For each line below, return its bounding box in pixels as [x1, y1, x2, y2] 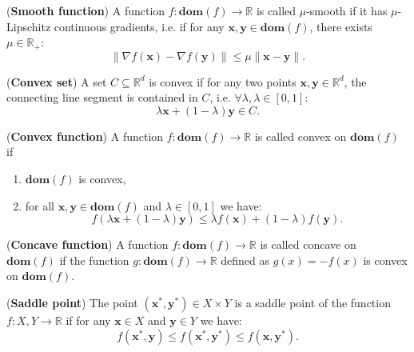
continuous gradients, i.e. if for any [54, 18, 225, 34]
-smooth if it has [306, 2, 388, 18]
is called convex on [254, 127, 347, 144]
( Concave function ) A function [6, 236, 169, 253]
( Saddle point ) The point [6, 294, 138, 310]
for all [25, 197, 55, 214]
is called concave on [260, 236, 356, 253]
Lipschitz [6, 18, 51, 34]
